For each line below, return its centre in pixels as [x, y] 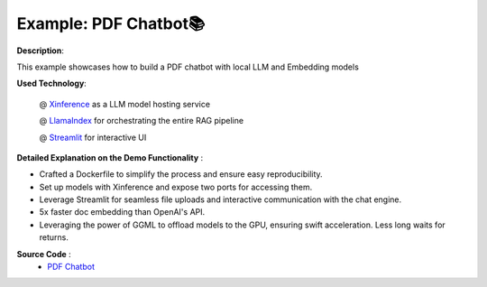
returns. [54, 237]
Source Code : [44, 254]
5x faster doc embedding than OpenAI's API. [122, 212]
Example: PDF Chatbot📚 [111, 23]
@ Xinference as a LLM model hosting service [125, 104]
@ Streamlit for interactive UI [93, 137]
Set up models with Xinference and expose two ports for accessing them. [176, 187]
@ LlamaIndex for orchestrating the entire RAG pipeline [141, 121]
